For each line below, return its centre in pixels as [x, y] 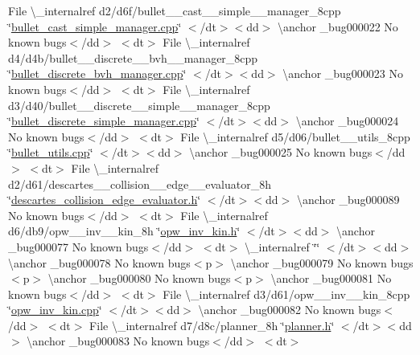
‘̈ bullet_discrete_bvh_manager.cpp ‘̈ [97, 73]
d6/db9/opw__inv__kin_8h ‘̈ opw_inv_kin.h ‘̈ [124, 231]
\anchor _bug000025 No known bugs [281, 152]
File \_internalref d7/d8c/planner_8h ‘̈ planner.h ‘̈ [212, 325]
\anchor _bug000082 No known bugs [290, 310]
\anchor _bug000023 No [343, 73]
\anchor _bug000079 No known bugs [322, 262]
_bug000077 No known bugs [78, 246]
